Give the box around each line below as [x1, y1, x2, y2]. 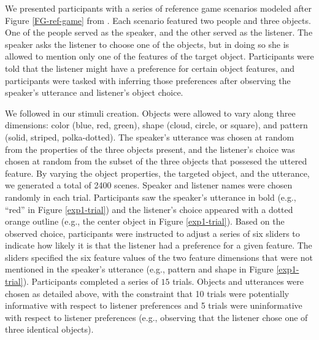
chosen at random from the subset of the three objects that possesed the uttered [5, 155, 307, 168]
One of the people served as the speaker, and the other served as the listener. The [5, 26, 313, 39]
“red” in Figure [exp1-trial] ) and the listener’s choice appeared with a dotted [5, 203, 293, 215]
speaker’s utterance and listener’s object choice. [5, 86, 183, 99]
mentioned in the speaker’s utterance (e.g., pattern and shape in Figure [5, 263, 274, 276]
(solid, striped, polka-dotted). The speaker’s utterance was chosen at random [5, 130, 294, 143]
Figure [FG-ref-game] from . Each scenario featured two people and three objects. [5, 14, 311, 26]
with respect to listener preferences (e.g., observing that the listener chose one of [5, 311, 308, 323]
